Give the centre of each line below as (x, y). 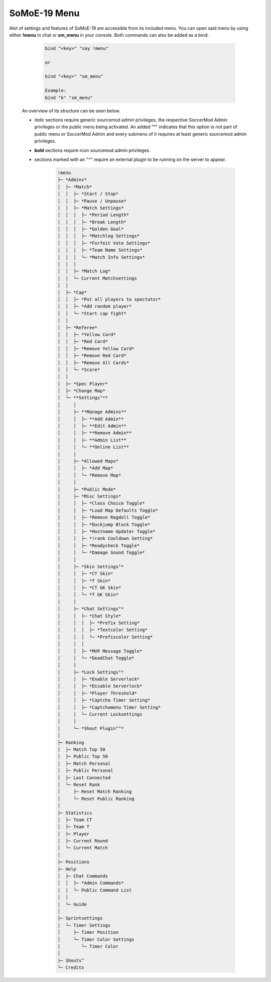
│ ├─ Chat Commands (83, 876)
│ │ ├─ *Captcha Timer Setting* (104, 700)
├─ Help (67, 869)
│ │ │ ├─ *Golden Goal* (91, 229)
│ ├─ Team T (74, 827)
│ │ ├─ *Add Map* (85, 468)
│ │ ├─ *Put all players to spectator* (109, 299)
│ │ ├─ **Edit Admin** (92, 426)
